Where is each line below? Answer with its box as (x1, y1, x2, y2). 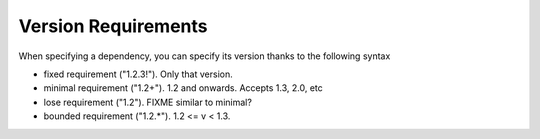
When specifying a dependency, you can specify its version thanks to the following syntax (18, 50, 391, 62)
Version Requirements (18, 15, 208, 37)
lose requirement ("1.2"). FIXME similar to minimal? (43, 96, 252, 108)
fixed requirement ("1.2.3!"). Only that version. (43, 68, 234, 80)
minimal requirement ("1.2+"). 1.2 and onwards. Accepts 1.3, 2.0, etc (43, 82, 324, 94)
